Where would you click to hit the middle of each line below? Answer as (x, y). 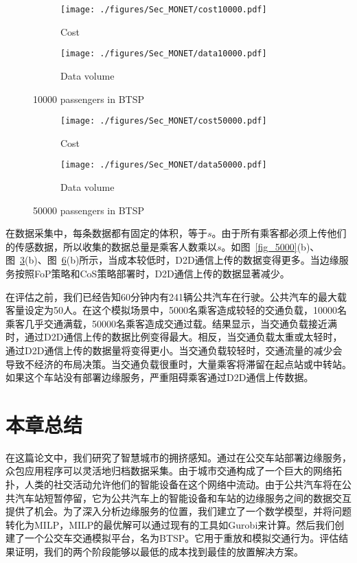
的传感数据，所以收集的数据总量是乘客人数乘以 (111, 246)
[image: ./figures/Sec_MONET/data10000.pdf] (164, 54)
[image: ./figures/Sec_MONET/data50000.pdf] (164, 165)
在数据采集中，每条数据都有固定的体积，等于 (106, 233)
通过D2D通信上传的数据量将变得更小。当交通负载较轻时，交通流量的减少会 (174, 350)
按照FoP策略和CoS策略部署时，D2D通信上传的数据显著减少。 (152, 273)
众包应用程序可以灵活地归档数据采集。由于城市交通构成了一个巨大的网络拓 (174, 471)
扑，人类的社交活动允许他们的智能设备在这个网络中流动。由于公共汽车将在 (174, 484)
